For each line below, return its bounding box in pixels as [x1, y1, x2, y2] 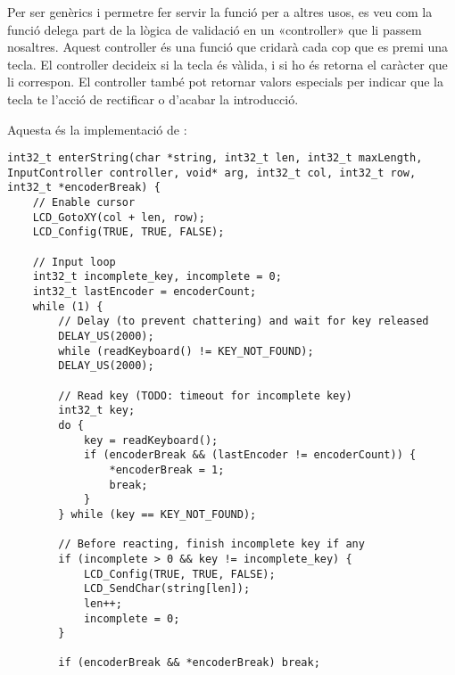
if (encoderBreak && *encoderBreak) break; [58, 656, 320, 670]
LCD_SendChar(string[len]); [83, 582, 251, 596]
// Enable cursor [32, 196, 136, 210]
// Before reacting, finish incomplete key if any [58, 538, 365, 551]
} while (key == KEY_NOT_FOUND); [58, 507, 257, 521]
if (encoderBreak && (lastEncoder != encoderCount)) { [83, 449, 417, 462]
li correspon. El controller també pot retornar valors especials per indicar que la [7, 72, 443, 91]
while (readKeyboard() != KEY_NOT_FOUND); [58, 344, 314, 358]
